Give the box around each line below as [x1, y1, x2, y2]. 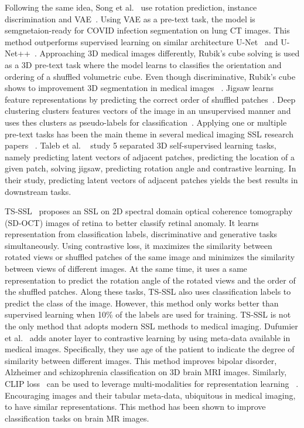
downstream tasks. [5, 185, 71, 197]
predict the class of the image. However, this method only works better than [5, 296, 279, 309]
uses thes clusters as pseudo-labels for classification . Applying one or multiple [5, 116, 287, 128]
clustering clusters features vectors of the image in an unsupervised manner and [5, 105, 291, 117]
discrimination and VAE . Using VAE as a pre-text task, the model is [5, 12, 255, 25]
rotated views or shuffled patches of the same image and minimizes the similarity [5, 251, 295, 263]
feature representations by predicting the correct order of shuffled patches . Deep [5, 93, 296, 105]
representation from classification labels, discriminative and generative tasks [5, 228, 278, 240]
